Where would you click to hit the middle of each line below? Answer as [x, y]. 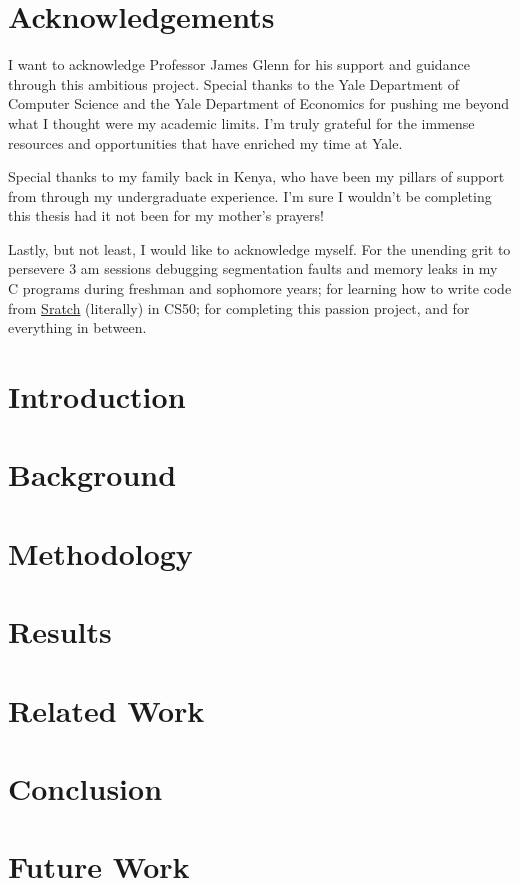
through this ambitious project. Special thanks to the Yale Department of [233, 83]
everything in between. [77, 327]
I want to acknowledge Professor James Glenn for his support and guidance [239, 64]
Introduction [97, 396]
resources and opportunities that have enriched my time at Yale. [205, 142]
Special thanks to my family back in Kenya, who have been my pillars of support [256, 176]
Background [92, 474]
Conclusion [85, 787]
